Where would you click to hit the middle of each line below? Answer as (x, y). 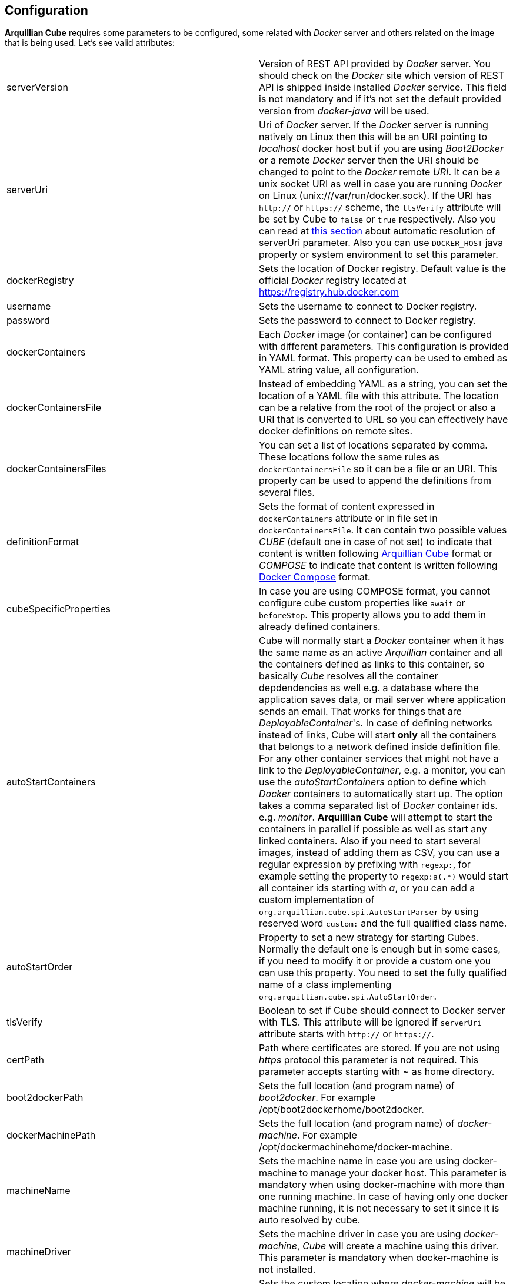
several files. (287, 492)
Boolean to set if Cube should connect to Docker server (382, 1011)
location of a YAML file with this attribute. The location (379, 396)
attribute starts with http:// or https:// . (347, 1034)
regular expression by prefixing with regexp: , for (365, 865)
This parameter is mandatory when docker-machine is (379, 1258)
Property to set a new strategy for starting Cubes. (369, 938)
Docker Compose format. (315, 577)
